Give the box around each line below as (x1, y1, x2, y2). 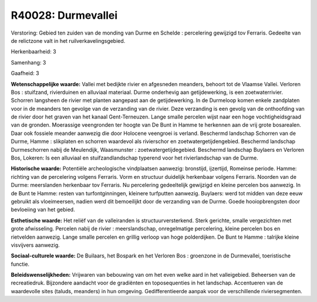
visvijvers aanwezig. (11, 241, 60, 249)
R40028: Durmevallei (11, 9, 118, 22)
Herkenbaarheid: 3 (11, 48, 56, 55)
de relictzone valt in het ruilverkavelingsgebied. (11, 37, 126, 44)
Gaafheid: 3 (11, 70, 39, 77)
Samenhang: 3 (11, 59, 46, 66)
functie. (11, 260, 29, 267)
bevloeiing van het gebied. (11, 206, 76, 213)
